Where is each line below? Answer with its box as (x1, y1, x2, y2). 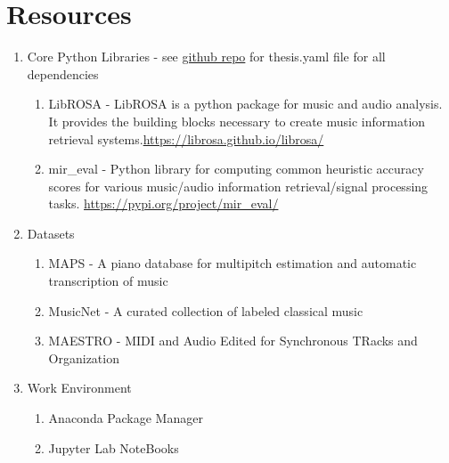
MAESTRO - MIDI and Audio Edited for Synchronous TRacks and (48, 331, 418, 350)
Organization (48, 348, 119, 367)
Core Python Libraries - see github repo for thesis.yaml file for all (27, 47, 386, 66)
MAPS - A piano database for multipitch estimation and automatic (48, 254, 417, 272)
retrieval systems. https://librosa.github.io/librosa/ (48, 129, 324, 148)
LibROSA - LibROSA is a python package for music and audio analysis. (48, 94, 443, 113)
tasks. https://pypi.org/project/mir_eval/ (48, 194, 279, 213)
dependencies (27, 64, 99, 83)
